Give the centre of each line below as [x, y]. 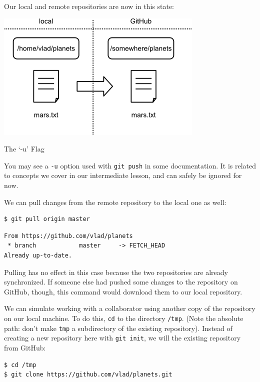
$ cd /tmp [20, 365]
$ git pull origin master [47, 219]
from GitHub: [25, 347]
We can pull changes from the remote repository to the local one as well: [115, 202]
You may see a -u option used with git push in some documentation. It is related [130, 165]
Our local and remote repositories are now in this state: [89, 6]
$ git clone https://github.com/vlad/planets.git [88, 375]
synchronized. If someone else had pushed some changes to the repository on [121, 282]
